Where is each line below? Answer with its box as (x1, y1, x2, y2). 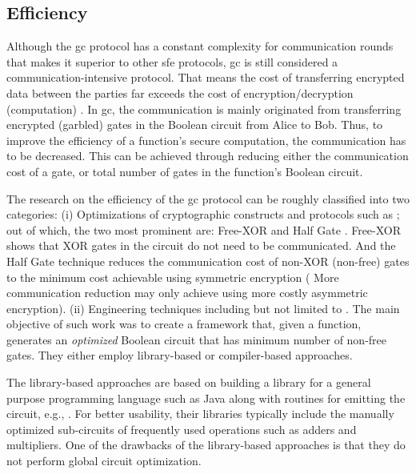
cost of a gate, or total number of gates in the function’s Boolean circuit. (6, 163, 363, 179)
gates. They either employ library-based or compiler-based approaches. (6, 347, 353, 364)
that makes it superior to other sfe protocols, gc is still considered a (6, 53, 338, 70)
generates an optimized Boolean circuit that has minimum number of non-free (6, 331, 387, 347)
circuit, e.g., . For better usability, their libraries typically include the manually (6, 405, 394, 422)
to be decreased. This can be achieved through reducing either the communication (6, 147, 409, 164)
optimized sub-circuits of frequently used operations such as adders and (6, 420, 357, 437)
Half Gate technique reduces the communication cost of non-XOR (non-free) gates (6, 252, 410, 269)
